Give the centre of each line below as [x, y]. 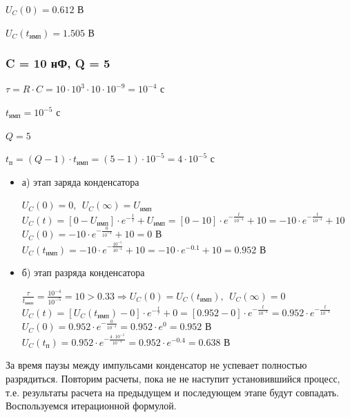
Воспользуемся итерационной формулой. [91, 406]
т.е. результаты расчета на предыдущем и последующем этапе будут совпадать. [173, 392]
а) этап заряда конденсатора [80, 181]
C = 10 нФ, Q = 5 [58, 63]
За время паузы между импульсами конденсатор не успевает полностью [156, 365]
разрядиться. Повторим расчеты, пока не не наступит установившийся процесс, [173, 379]
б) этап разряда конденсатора [83, 272]
